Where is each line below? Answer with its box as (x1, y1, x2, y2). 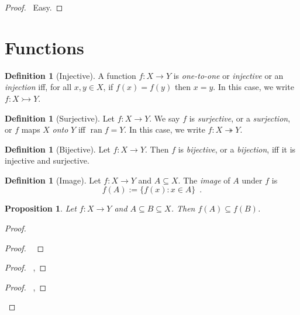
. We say (149, 112, 180, 124)
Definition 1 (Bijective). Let (5, 143, 111, 155)
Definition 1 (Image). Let (5, 174, 101, 186)
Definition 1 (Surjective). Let (5, 112, 115, 124)
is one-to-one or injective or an (173, 69, 284, 81)
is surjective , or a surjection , (189, 112, 291, 124)
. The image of (178, 174, 230, 186)
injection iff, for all (5, 81, 72, 93)
